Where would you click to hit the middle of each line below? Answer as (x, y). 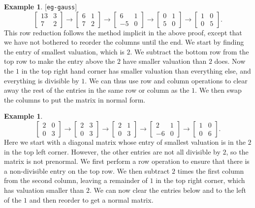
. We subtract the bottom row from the (190, 51)
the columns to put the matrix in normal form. (75, 99)
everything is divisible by (42, 80)
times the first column (211, 170)
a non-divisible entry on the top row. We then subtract (87, 170)
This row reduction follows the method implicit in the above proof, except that (123, 32)
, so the (237, 151)
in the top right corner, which (200, 180)
